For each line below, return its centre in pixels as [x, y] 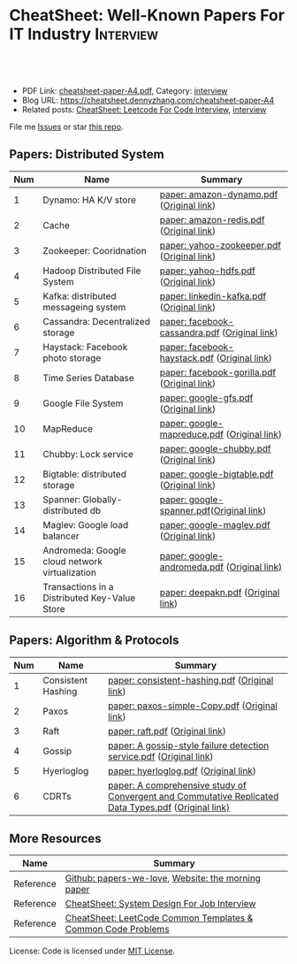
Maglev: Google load [86, 524]
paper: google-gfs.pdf [206, 397]
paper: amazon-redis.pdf [212, 219]
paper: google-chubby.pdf [215, 448]
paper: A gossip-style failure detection [188, 746]
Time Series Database [88, 378]
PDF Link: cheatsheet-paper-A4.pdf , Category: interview [125, 90]
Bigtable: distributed [84, 474]
